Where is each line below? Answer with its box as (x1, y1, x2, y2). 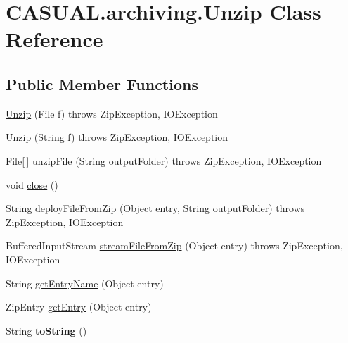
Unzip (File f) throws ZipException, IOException (6, 106, 218, 120)
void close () (6, 177, 58, 192)
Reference (6, 25, 103, 54)
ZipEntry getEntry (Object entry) (6, 299, 152, 314)
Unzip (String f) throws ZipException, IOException (6, 130, 228, 144)
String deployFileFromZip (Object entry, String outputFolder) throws (6, 201, 305, 216)
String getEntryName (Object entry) (6, 275, 164, 290)
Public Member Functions (6, 73, 198, 94)
